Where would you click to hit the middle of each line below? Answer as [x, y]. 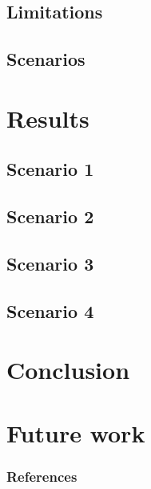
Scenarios [46, 59]
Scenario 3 [50, 263]
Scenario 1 [50, 169]
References [42, 476]
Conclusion [68, 370]
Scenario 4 [50, 310]
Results [48, 118]
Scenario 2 [50, 216]
